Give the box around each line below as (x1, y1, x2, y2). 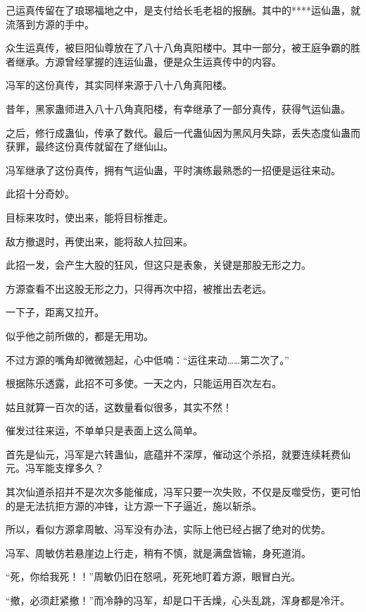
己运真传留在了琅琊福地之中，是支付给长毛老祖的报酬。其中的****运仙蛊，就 (6, 3, 360, 17)
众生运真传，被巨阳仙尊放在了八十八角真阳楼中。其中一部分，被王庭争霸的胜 (6, 40, 360, 55)
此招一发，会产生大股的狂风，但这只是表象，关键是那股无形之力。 (6, 257, 311, 272)
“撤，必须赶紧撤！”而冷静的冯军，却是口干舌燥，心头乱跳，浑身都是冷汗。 (6, 593, 351, 608)
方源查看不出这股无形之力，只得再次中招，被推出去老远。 (6, 281, 272, 295)
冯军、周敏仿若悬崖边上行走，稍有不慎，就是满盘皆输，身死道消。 (6, 545, 311, 560)
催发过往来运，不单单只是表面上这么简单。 (6, 423, 203, 438)
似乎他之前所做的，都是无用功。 (6, 328, 153, 343)
